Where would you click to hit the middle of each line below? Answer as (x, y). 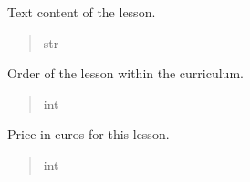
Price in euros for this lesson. (89, 134)
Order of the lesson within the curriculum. (125, 73)
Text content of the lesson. (82, 12)
